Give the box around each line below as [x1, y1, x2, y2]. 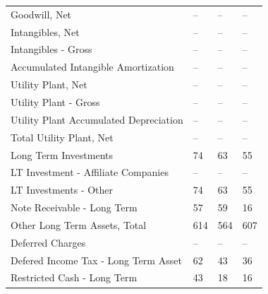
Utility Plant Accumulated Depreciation [11, 112, 183, 127]
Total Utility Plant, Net [11, 129, 114, 144]
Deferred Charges [11, 235, 86, 249]
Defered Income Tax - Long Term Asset [11, 252, 182, 267]
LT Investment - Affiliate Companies [11, 165, 169, 180]
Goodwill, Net [11, 6, 72, 21]
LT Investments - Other [11, 182, 114, 197]
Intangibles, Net [11, 24, 80, 39]
